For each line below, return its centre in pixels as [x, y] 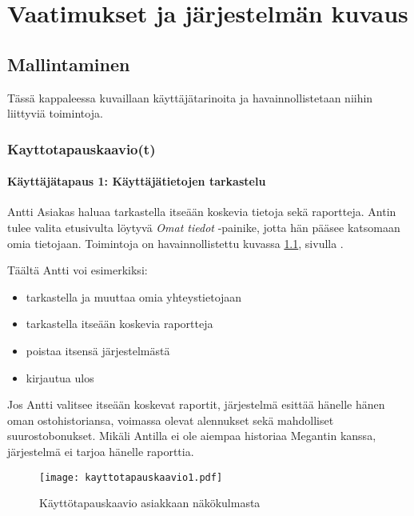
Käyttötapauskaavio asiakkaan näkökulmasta [150, 503]
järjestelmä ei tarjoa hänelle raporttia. [101, 451]
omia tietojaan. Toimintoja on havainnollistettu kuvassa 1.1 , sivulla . [175, 243]
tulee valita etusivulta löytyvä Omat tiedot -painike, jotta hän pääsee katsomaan [204, 227]
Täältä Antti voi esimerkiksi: [78, 270]
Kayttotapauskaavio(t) [82, 148]
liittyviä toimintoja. [55, 113]
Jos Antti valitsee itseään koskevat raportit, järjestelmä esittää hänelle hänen [196, 404]
